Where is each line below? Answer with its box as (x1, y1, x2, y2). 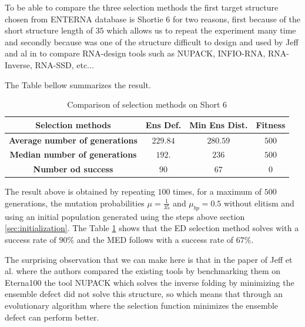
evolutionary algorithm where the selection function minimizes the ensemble (5, 299, 279, 311)
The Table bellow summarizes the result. (5, 78, 151, 91)
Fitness (256, 118, 286, 131)
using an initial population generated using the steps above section (5, 210, 245, 222)
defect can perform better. (5, 311, 99, 323)
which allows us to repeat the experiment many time (106, 24, 296, 36)
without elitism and (223, 196, 294, 209)
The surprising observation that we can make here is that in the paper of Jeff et (5, 253, 293, 265)
